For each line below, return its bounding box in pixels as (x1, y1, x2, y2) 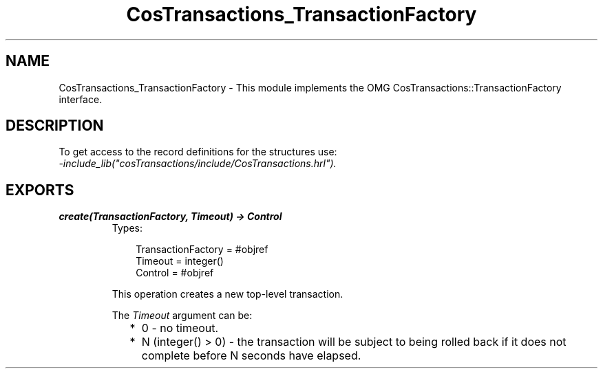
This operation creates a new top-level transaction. (112, 288, 343, 300)
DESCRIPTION (6, 117, 104, 135)
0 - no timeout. (141, 321, 219, 335)
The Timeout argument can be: (112, 309, 253, 322)
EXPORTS (6, 181, 74, 199)
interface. (59, 93, 103, 105)
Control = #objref (136, 267, 214, 279)
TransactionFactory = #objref (136, 243, 268, 256)
